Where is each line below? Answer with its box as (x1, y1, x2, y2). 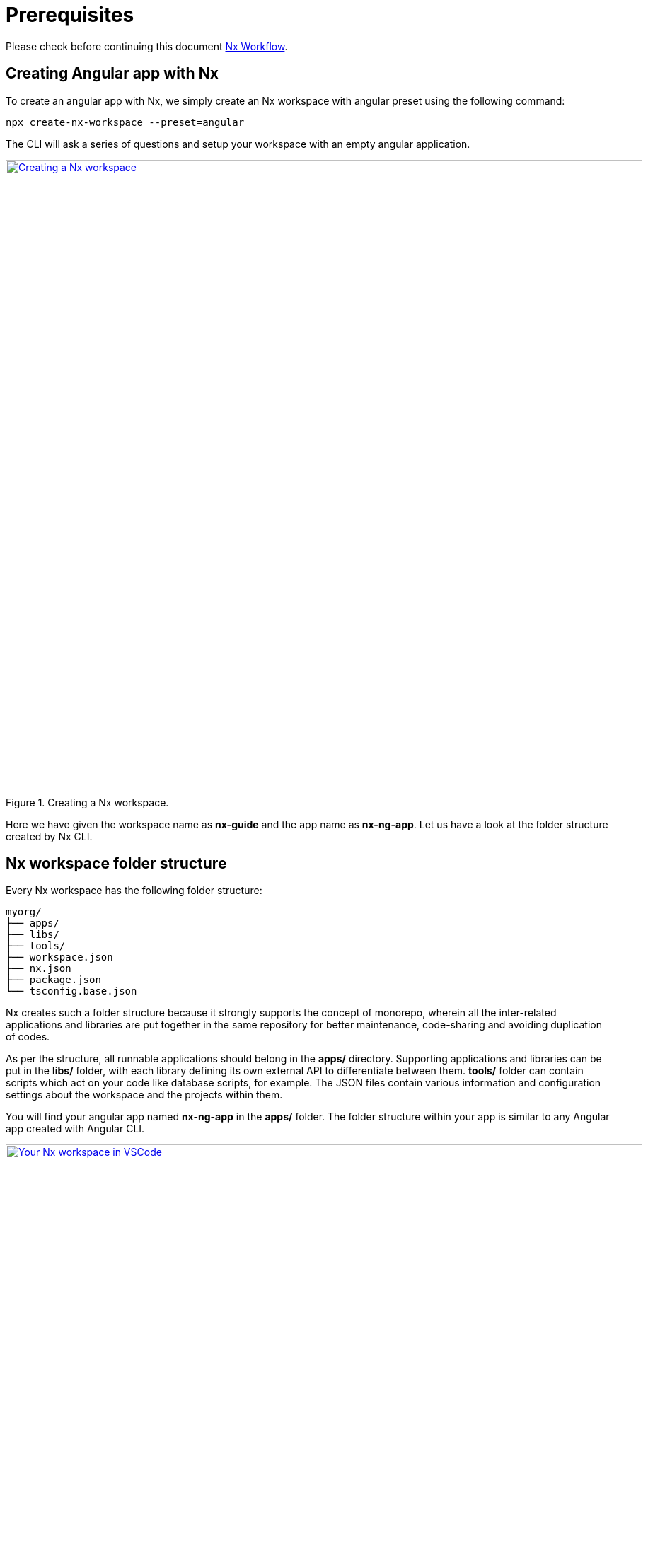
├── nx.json (6, 963, 71, 975)
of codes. (6, 1031, 50, 1043)
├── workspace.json (6, 951, 113, 963)
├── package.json (6, 974, 101, 986)
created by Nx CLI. (6, 830, 93, 842)
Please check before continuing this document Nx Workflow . (6, 40, 288, 52)
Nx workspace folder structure (6, 854, 227, 873)
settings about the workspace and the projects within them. (6, 1089, 283, 1101)
